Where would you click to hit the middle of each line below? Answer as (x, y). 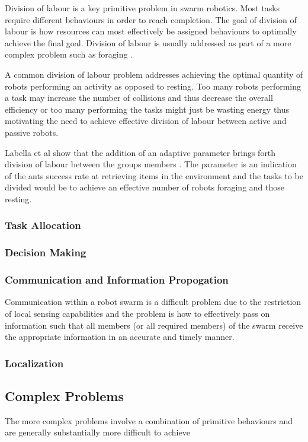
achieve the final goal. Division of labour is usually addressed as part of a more (148, 42)
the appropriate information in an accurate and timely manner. (120, 337)
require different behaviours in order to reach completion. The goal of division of (151, 19)
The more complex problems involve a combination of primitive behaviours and (149, 420)
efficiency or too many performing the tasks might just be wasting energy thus (147, 109)
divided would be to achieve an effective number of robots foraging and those (145, 187)
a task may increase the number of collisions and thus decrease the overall (139, 98)
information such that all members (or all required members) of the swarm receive (154, 325)
